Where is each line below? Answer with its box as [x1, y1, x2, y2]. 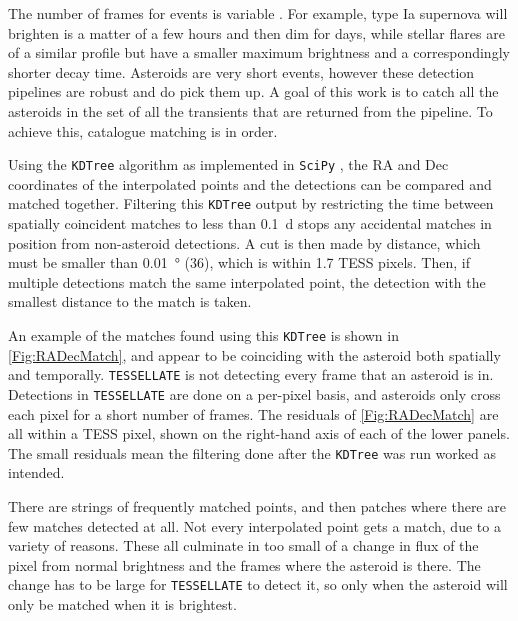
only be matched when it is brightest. [8, 594, 237, 615]
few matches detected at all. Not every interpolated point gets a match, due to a [8, 515, 501, 536]
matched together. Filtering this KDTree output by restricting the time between [8, 193, 494, 214]
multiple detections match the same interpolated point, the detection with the [8, 271, 486, 292]
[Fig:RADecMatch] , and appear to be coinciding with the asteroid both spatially [8, 344, 501, 365]
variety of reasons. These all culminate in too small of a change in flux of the [8, 535, 479, 556]
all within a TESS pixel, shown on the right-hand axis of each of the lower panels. [8, 423, 510, 444]
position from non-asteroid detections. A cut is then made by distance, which [8, 232, 481, 253]
